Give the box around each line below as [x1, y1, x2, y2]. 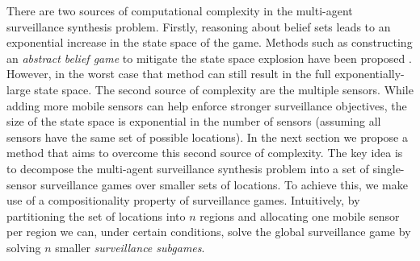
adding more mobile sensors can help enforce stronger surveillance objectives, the [6, 97, 407, 114]
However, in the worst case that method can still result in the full [6, 65, 331, 82]
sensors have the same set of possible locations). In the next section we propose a [6, 128, 408, 145]
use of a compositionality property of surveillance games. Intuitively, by [6, 192, 360, 209]
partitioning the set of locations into [6, 207, 186, 224]
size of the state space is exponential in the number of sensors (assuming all [6, 113, 381, 130]
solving [6, 238, 41, 255]
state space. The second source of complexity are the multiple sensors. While [34, 81, 414, 97]
